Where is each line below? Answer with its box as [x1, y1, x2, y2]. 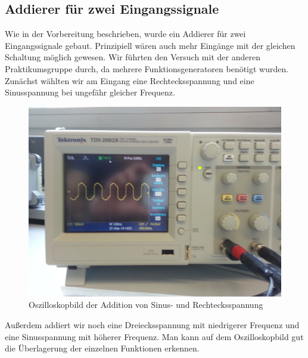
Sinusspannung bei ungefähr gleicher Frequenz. [5, 86, 175, 98]
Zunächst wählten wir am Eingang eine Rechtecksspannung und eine [5, 74, 254, 87]
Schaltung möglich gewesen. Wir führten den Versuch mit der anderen [5, 51, 260, 63]
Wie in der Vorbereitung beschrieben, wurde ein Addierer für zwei [5, 27, 246, 40]
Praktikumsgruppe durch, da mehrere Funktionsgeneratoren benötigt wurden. [5, 62, 289, 75]
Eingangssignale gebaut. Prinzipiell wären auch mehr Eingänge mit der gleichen [5, 39, 295, 51]
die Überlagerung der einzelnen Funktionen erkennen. [5, 342, 200, 354]
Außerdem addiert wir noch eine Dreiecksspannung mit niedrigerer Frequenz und [5, 318, 300, 331]
